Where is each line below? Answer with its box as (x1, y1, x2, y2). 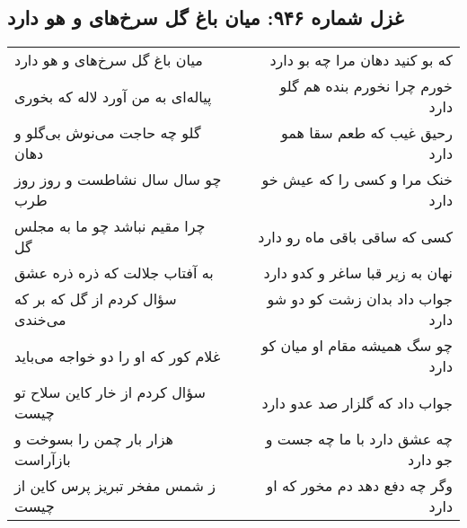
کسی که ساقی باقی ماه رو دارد (258, 225, 453, 247)
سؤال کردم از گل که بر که (14, 288, 177, 310)
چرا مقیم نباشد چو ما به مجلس (14, 216, 206, 237)
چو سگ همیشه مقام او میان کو (261, 335, 453, 356)
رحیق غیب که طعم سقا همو (281, 122, 453, 144)
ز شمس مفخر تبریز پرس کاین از (14, 475, 216, 497)
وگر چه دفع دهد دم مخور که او (266, 475, 453, 497)
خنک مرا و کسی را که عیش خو (261, 169, 453, 190)
